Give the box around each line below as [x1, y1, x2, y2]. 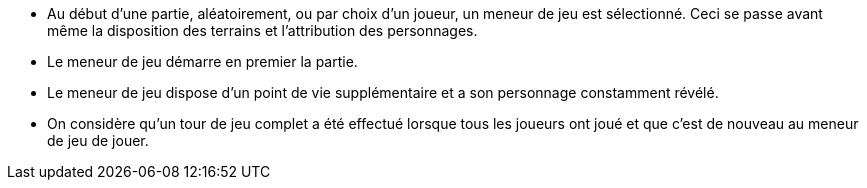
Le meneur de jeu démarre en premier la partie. [47, 53, 358, 70]
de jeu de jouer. [47, 132, 149, 149]
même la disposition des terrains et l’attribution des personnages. [47, 22, 478, 39]
